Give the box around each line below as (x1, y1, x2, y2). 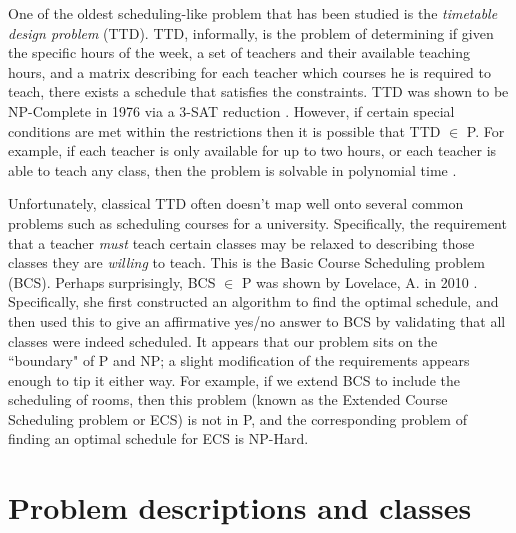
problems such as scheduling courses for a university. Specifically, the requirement (8, 212, 507, 233)
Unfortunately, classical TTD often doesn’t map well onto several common (8, 193, 464, 214)
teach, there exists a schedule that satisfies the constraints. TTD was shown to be (8, 81, 509, 102)
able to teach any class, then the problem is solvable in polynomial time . (8, 159, 457, 180)
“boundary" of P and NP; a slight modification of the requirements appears (8, 350, 470, 371)
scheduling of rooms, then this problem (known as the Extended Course (8, 389, 448, 410)
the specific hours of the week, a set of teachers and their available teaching (8, 42, 470, 63)
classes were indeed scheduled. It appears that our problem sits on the (8, 330, 438, 351)
